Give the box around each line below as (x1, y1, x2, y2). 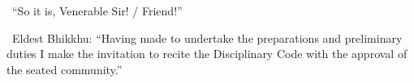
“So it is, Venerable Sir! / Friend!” (11, 2, 183, 19)
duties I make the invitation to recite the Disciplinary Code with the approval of (6, 45, 408, 62)
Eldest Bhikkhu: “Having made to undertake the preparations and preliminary (11, 29, 403, 46)
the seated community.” (6, 60, 123, 77)
